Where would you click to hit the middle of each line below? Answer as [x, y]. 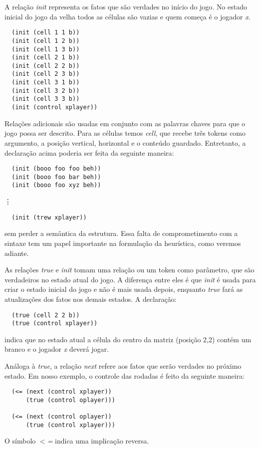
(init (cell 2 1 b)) [46, 58]
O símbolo [20, 441]
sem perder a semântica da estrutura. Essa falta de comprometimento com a [121, 233]
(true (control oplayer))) [70, 400]
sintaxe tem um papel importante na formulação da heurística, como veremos [123, 243]
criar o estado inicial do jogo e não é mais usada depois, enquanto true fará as [124, 289]
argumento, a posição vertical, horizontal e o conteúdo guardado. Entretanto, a [125, 142]
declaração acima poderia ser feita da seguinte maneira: [89, 152]
